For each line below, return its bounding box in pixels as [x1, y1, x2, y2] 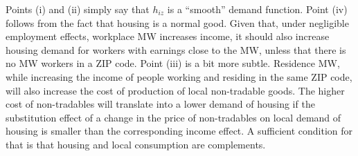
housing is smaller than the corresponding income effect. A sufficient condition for [6, 124, 353, 138]
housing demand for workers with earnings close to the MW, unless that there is [6, 42, 346, 57]
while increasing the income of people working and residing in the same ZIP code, [6, 69, 352, 84]
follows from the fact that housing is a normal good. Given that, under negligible [6, 15, 349, 30]
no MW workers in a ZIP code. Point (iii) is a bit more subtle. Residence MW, [6, 56, 340, 70]
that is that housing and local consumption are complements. [6, 137, 266, 151]
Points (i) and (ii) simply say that [6, 2, 150, 16]
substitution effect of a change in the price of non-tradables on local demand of [6, 110, 341, 124]
